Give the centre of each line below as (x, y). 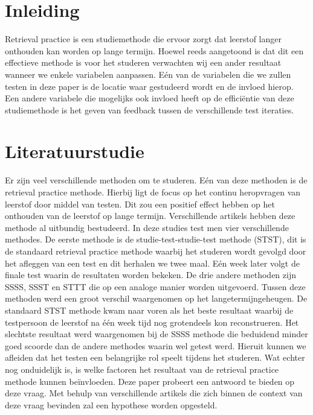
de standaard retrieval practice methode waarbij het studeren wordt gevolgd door (156, 251)
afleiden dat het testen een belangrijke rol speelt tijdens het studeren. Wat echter (155, 357)
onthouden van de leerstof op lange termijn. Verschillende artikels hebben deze (150, 216)
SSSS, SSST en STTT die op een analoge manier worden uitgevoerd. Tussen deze (155, 286)
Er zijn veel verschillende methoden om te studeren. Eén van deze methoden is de (156, 180)
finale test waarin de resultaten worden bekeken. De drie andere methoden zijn (150, 275)
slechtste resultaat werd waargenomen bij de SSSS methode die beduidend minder (156, 334)
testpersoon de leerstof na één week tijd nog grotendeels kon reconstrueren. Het (152, 322)
